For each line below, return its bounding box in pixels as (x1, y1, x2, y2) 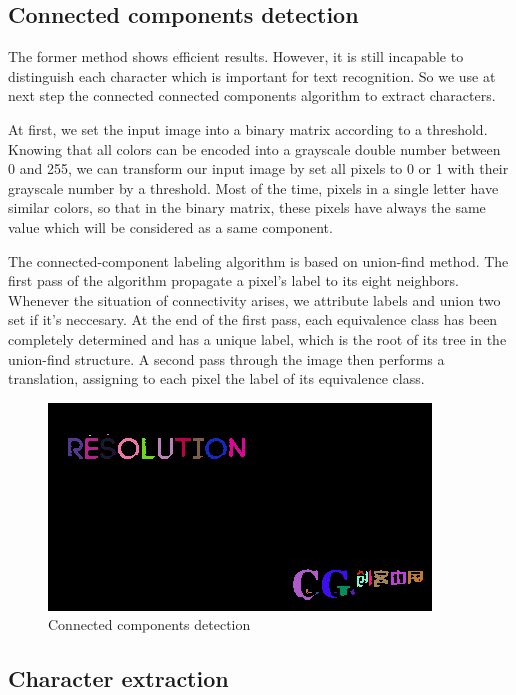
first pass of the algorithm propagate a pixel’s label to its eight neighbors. (8, 270, 459, 291)
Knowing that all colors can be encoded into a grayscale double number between (8, 138, 501, 159)
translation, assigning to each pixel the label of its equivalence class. (8, 368, 425, 389)
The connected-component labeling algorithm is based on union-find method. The (8, 250, 509, 271)
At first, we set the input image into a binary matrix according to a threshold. (8, 118, 488, 139)
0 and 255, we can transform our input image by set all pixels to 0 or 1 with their (8, 158, 509, 179)
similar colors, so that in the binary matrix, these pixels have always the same (8, 197, 486, 218)
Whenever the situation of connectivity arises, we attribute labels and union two (8, 289, 501, 310)
